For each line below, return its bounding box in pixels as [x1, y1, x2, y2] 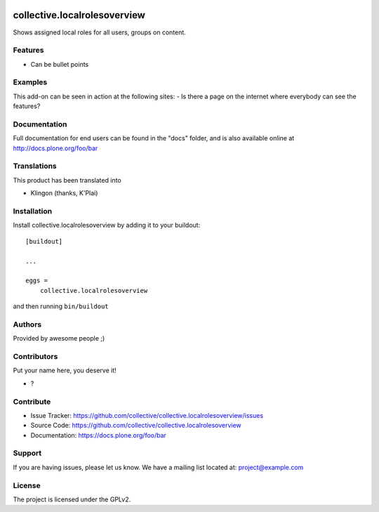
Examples [13, 77, 48, 87]
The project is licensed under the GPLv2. [13, 495, 131, 504]
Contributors [13, 352, 58, 362]
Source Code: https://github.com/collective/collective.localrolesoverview [30, 421, 241, 430]
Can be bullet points [30, 60, 89, 68]
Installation [13, 206, 53, 216]
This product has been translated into [13, 176, 122, 184]
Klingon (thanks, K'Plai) [30, 189, 98, 197]
